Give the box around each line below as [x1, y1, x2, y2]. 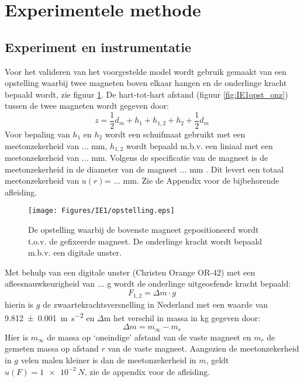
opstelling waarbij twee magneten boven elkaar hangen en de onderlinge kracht [5, 77, 287, 89]
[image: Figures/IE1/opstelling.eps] [28, 207, 175, 215]
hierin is [5, 298, 34, 310]
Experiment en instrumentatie [5, 37, 191, 56]
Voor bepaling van [5, 128, 70, 140]
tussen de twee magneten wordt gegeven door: [5, 99, 169, 112]
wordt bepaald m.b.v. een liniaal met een [126, 139, 273, 152]
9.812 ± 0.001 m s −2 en [5, 310, 95, 324]
